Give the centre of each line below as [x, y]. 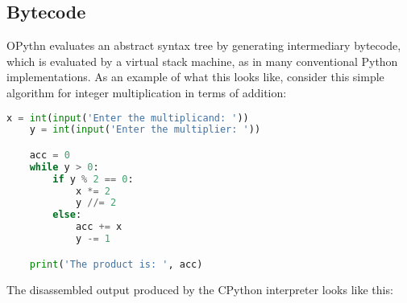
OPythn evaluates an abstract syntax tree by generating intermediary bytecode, [204, 45]
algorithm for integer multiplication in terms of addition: [147, 92]
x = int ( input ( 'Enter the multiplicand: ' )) [128, 118]
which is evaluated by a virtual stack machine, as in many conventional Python [202, 61]
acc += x [99, 227]
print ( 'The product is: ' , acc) [116, 264]
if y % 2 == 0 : [93, 179]
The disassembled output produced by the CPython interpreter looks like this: [200, 289]
